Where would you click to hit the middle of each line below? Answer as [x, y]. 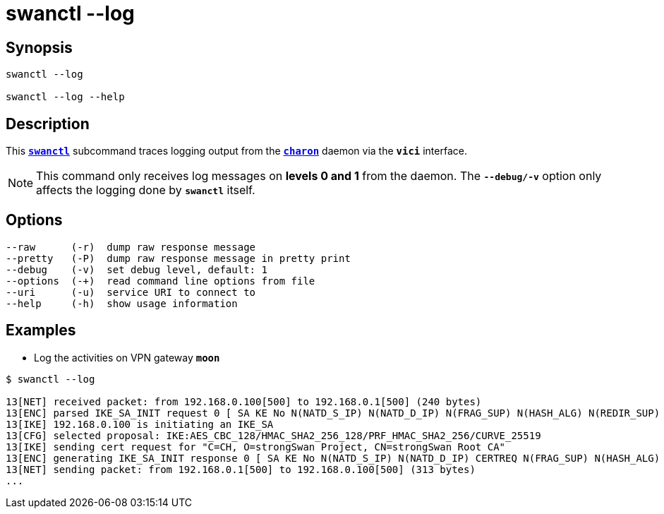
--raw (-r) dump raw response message [131, 247]
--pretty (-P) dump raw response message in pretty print [178, 258]
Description [48, 124]
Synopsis [39, 47]
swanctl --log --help [65, 97]
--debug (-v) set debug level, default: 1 [137, 269]
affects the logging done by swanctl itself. [146, 190]
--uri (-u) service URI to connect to [131, 292]
